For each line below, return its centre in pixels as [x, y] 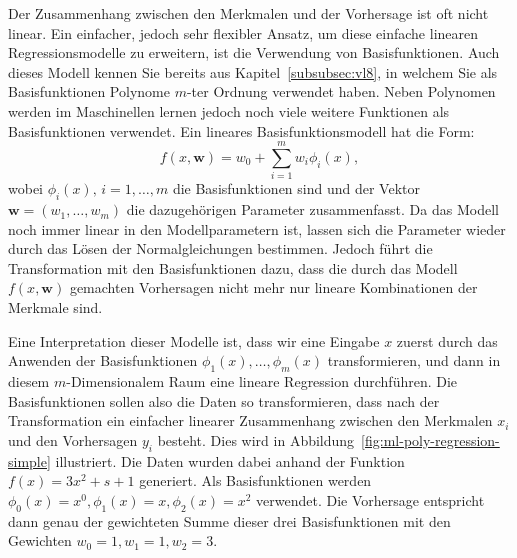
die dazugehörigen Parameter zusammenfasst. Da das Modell [312, 209]
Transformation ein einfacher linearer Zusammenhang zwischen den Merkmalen [250, 420]
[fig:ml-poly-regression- [430, 439]
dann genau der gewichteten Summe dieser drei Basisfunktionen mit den [229, 520]
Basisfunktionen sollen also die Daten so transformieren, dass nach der [224, 400]
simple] [29, 460]
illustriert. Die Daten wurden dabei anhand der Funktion [230, 460]
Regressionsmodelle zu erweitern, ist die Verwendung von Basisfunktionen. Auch [254, 52]
